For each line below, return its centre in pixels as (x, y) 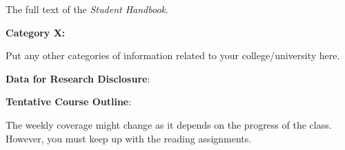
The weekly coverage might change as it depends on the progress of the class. (169, 124)
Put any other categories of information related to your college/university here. (173, 55)
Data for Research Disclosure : (78, 78)
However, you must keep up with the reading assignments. (129, 138)
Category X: (36, 32)
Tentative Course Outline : (69, 101)
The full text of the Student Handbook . (87, 9)
